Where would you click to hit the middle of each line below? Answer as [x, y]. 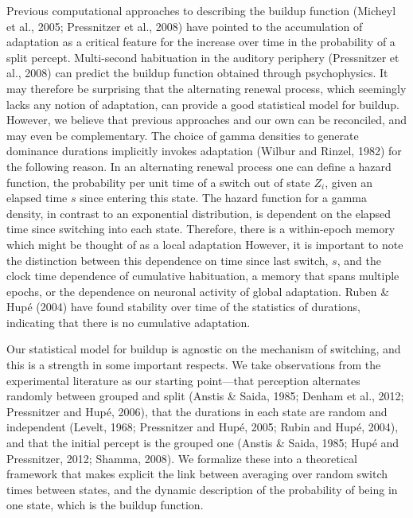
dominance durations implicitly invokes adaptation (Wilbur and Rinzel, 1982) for [204, 151]
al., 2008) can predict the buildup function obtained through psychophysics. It [197, 73]
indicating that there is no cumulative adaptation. [129, 322]
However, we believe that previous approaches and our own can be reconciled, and [207, 120]
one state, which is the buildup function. [105, 505]
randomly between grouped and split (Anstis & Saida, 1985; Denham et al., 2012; [205, 396]
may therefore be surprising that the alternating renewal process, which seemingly [206, 88]
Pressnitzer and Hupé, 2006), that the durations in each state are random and [197, 411]
